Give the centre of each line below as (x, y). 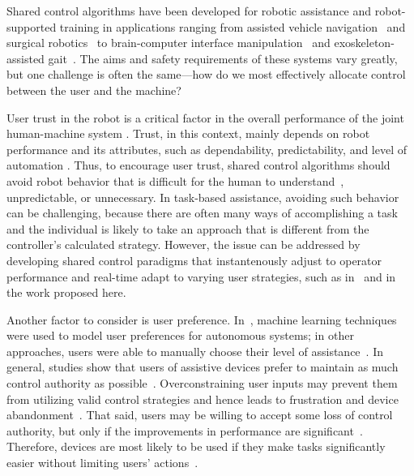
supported (32, 26)
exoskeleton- (364, 43)
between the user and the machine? (94, 90)
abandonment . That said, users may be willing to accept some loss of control (200, 415)
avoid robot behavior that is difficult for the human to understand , (175, 180)
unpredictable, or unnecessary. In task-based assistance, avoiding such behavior (203, 197)
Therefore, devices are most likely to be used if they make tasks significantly (196, 446)
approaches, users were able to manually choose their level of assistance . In (195, 351)
